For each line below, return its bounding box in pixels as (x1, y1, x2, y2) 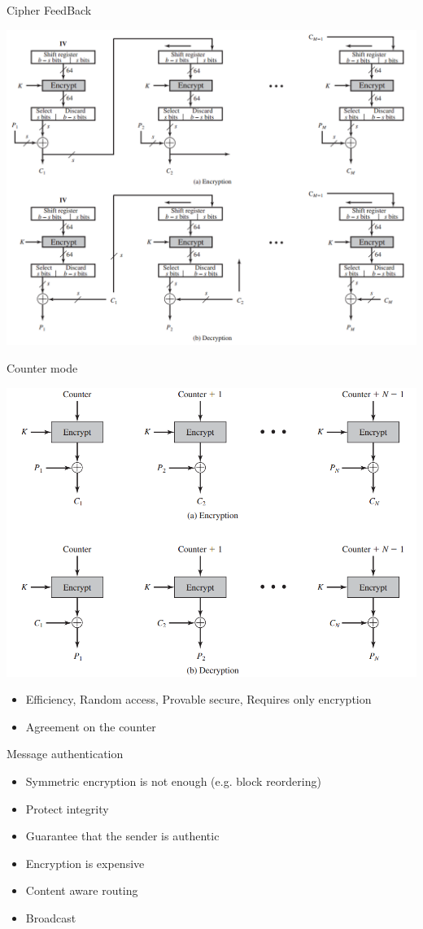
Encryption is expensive (25, 854, 145, 871)
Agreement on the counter (25, 717, 156, 735)
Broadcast (25, 909, 76, 927)
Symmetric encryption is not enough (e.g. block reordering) (25, 773, 321, 790)
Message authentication (7, 745, 124, 762)
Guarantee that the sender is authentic (25, 827, 220, 844)
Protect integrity (25, 800, 109, 817)
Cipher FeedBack (7, 2, 92, 18)
